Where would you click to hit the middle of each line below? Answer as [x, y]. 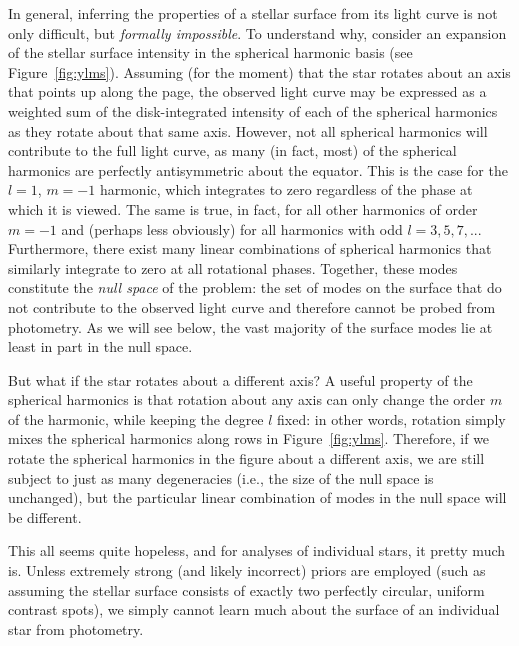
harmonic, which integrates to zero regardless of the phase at [286, 189]
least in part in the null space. [100, 346]
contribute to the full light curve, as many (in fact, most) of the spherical [232, 150]
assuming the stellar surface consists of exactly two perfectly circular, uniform [246, 589]
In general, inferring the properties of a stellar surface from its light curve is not [253, 13]
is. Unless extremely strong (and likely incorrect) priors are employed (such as [247, 570]
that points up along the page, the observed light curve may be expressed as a [247, 91]
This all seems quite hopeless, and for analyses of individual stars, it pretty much [257, 550]
